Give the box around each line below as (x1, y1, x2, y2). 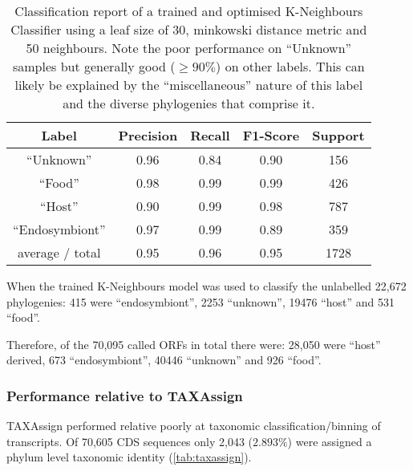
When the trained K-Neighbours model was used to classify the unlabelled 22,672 (6, 278, 407, 294)
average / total (17, 243, 101, 262)
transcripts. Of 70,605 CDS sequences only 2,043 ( (6, 432, 253, 449)
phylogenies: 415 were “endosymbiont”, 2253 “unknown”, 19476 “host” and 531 (6, 293, 395, 310)
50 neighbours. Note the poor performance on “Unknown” (26, 39, 352, 57)
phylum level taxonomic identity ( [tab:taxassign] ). (6, 449, 252, 465)
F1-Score (242, 126, 300, 144)
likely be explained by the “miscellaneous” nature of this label (14, 75, 363, 94)
